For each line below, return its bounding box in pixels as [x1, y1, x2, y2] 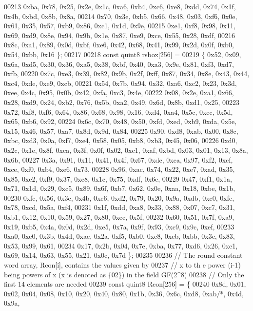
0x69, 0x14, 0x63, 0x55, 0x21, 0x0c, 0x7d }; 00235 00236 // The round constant [4, 250, 243, 260]
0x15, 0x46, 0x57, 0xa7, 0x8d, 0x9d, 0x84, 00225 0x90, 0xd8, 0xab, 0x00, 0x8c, [4, 125, 238, 136]
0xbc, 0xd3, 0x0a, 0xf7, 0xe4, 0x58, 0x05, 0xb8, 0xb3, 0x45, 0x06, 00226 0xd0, [4, 135, 237, 145]
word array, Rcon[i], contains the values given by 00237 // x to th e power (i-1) [4, 260, 241, 270]
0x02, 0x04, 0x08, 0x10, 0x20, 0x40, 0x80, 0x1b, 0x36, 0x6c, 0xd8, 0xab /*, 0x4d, [4, 288, 244, 298]
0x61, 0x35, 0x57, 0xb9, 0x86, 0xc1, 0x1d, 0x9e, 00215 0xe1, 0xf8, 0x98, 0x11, [4, 21, 235, 31]
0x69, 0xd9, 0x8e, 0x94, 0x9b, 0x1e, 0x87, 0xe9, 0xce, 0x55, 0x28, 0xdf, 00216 [4, 30, 235, 40]
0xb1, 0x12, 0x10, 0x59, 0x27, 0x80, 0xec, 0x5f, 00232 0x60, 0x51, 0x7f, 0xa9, [4, 212, 234, 222]
